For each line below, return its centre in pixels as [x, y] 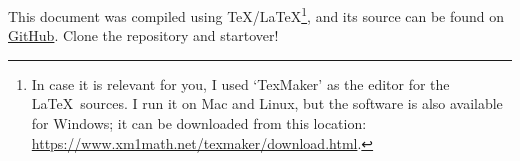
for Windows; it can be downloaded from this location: [199, 123]
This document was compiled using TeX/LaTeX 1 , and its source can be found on [256, 14]
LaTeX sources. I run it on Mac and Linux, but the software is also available [267, 103]
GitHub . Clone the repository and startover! [143, 35]
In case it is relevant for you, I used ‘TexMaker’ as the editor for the [240, 83]
